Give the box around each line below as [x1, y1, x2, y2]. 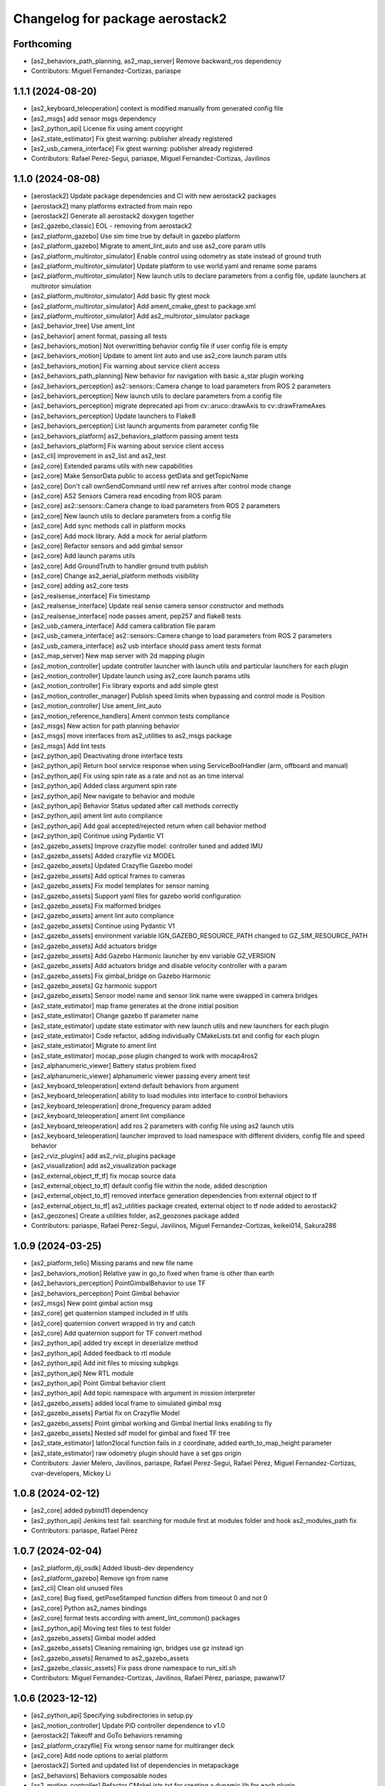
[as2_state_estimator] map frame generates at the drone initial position [31, 1001, 239, 1010]
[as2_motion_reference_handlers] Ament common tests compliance [31, 712, 230, 720]
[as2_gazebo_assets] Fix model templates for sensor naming [31, 882, 210, 890]
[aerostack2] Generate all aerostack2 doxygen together [31, 211, 195, 220]
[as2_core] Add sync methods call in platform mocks [31, 522, 186, 530]
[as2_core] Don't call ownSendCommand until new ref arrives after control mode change [31, 482, 292, 490]
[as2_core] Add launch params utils [31, 552, 135, 560]
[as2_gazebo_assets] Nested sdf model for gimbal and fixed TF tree [31, 1429, 231, 1437]
